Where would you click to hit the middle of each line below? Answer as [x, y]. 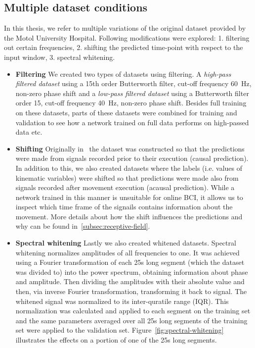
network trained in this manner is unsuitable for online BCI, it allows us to [129, 197]
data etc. [29, 132]
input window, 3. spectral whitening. [60, 57]
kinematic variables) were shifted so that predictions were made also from [127, 177]
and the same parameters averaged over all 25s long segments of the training [131, 320]
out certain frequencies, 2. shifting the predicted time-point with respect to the [124, 47]
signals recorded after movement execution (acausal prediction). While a [125, 187]
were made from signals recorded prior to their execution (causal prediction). [132, 158]
